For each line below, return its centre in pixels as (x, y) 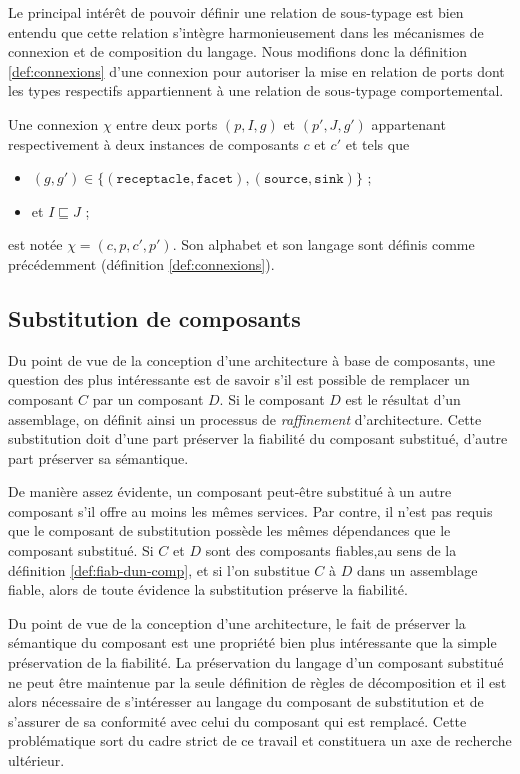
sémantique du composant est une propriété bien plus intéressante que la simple (252, 642)
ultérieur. (36, 760)
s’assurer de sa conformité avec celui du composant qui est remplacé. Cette (237, 720)
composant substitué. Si (81, 550)
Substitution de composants (154, 317)
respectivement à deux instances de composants (153, 143)
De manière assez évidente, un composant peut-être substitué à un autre (230, 491)
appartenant (408, 123)
